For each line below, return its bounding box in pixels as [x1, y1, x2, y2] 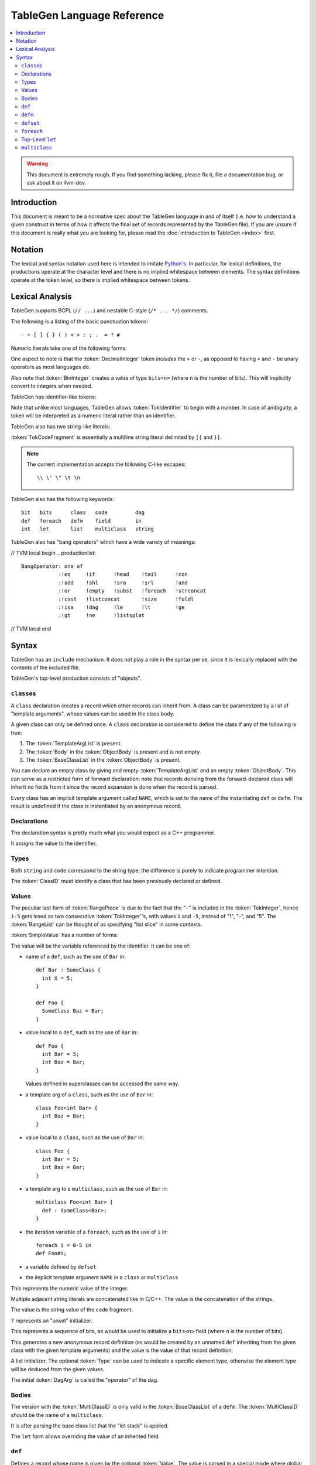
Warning [26, 160, 48, 167]
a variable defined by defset [25, 1263, 97, 1270]
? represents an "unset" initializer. [11, 1317, 93, 1324]
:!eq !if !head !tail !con [58, 571, 188, 578]
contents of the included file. [11, 664, 80, 671]
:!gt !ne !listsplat [58, 612, 145, 619]
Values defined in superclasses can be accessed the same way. [25, 1080, 180, 1087]
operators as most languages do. [11, 363, 91, 370]
